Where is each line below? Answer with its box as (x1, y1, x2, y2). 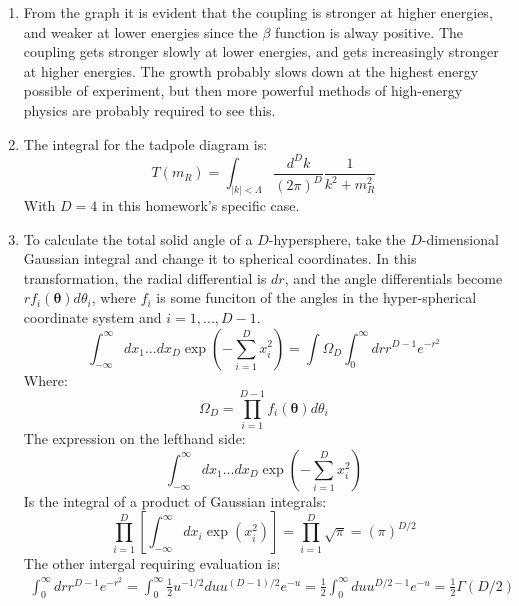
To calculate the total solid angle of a (23, 228, 253, 249)
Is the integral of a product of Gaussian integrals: (23, 490, 327, 511)
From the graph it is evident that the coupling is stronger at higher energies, (23, 2, 493, 22)
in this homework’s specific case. (101, 194, 300, 215)
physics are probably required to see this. (23, 99, 276, 120)
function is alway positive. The (275, 21, 463, 42)
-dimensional (421, 228, 499, 249)
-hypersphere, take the (268, 228, 406, 249)
